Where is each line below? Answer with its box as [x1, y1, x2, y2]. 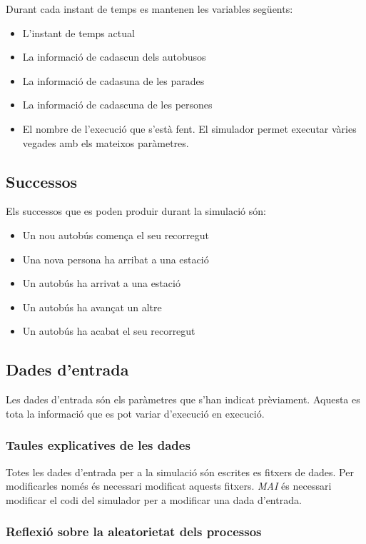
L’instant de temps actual [22, 25, 135, 40]
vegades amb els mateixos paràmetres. [22, 135, 189, 150]
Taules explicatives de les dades [6, 436, 190, 454]
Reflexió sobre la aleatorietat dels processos [6, 523, 262, 540]
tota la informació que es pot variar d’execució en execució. [6, 406, 265, 420]
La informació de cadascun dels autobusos [22, 49, 206, 64]
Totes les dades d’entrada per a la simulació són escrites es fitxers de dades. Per [6, 464, 354, 479]
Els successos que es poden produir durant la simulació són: [6, 203, 266, 218]
